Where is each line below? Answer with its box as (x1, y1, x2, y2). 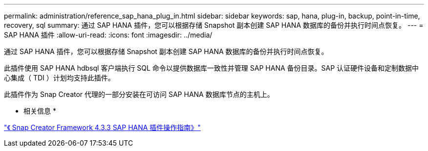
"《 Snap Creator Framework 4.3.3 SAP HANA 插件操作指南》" (4, 123, 201, 132)
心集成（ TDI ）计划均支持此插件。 (4, 74, 115, 82)
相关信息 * (23, 107, 56, 115)
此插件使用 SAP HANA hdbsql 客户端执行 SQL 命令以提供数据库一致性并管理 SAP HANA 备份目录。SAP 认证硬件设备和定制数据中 (4, 64, 419, 72)
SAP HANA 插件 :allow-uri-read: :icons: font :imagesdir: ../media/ (4, 31, 213, 39)
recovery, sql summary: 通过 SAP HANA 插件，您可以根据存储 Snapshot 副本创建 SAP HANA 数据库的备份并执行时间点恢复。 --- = (4, 21, 424, 29)
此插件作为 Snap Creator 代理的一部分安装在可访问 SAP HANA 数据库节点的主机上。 (4, 90, 274, 98)
